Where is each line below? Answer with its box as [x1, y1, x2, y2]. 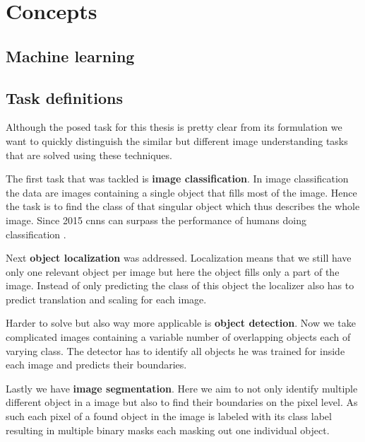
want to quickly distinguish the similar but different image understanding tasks [6, 133, 348, 148]
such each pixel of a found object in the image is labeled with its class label [6, 409, 332, 424]
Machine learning [6, 45, 135, 66]
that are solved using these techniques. [6, 147, 172, 162]
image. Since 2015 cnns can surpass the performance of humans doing [6, 212, 306, 227]
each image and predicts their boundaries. [6, 357, 187, 372]
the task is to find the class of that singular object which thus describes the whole [6, 199, 360, 214]
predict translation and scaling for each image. [6, 291, 207, 306]
